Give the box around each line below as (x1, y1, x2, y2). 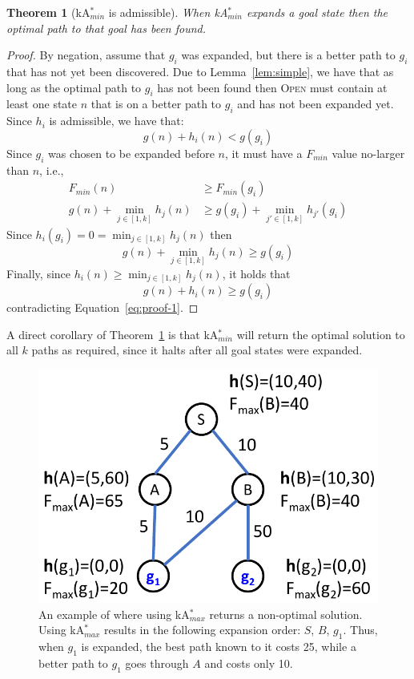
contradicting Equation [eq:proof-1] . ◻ (6, 299, 199, 316)
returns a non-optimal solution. (209, 605, 363, 622)
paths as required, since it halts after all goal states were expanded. (31, 342, 363, 358)
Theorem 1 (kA (6, 4, 90, 20)
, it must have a (225, 144, 303, 161)
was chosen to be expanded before (48, 144, 215, 161)
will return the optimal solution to (236, 325, 405, 342)
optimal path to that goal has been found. (6, 19, 207, 36)
